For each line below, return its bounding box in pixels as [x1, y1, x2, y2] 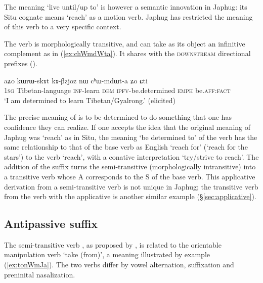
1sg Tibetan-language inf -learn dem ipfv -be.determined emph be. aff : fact [4, 85, 231, 96]
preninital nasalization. [4, 269, 75, 279]
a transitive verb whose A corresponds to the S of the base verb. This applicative [4, 171, 255, 181]
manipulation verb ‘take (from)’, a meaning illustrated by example [4, 249, 210, 260]
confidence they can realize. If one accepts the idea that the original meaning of [4, 121, 251, 132]
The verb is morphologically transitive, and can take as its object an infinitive [4, 38, 245, 49]
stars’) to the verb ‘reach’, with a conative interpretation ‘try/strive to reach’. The [4, 151, 259, 162]
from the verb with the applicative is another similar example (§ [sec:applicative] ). [4, 191, 256, 202]
